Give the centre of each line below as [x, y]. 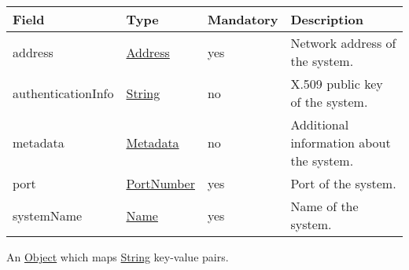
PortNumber [160, 183]
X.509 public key [337, 84]
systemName [48, 215]
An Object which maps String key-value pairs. [118, 257]
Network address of [343, 43]
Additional [320, 124]
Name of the [324, 206]
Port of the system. [343, 183]
